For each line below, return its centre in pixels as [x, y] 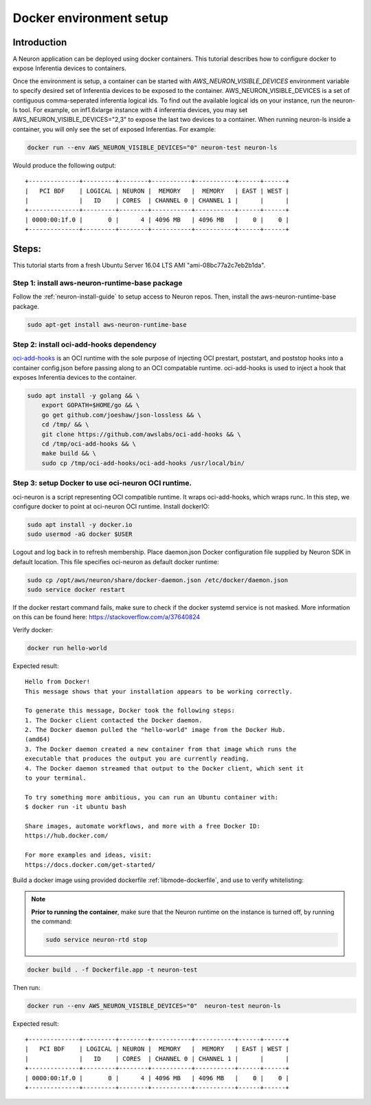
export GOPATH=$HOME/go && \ [91, 405]
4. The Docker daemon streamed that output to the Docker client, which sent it [165, 768]
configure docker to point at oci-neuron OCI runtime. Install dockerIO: [111, 506]
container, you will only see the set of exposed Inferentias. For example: [114, 129]
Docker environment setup [90, 18]
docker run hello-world [67, 648]
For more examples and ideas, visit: [89, 855]
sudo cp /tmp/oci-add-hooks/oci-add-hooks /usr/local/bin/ [143, 463]
